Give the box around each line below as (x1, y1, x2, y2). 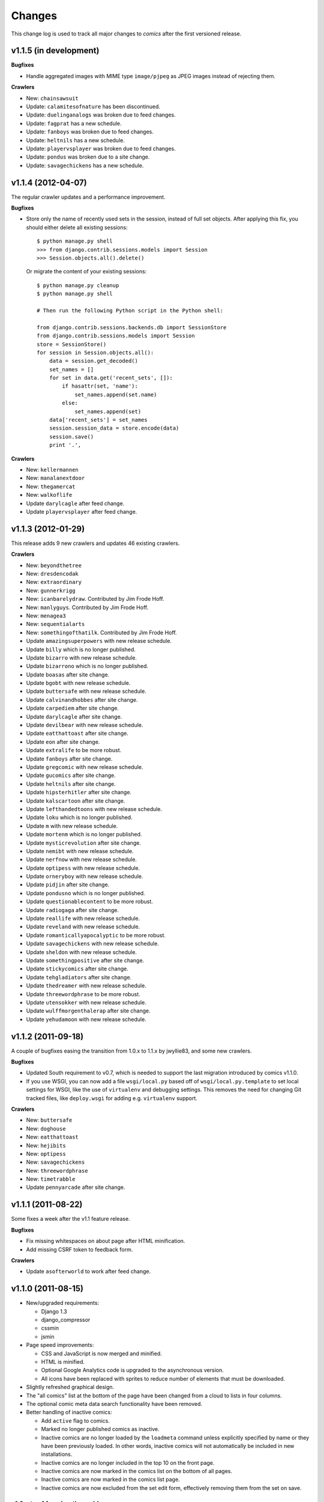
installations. (41, 1451, 73, 1458)
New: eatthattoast (26, 1133, 79, 1141)
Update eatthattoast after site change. (26, 730, 128, 737)
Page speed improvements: (26, 1342, 94, 1349)
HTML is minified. (41, 1358, 85, 1365)
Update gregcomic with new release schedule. (26, 764, 143, 770)
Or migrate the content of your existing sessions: (26, 268, 147, 275)
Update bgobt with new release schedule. (26, 680, 131, 687)
